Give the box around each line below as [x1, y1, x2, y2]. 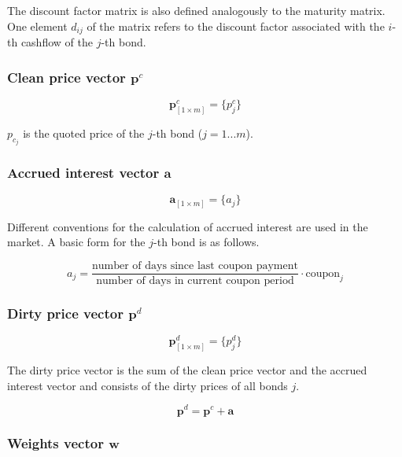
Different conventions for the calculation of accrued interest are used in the [7, 218, 368, 234]
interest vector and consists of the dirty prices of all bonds [7, 377, 288, 393]
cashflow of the [20, 34, 93, 50]
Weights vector [7, 433, 104, 453]
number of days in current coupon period [96, 275, 294, 287]
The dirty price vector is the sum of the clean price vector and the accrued [7, 362, 367, 378]
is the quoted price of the [23, 124, 145, 141]
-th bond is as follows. [153, 234, 260, 250]
